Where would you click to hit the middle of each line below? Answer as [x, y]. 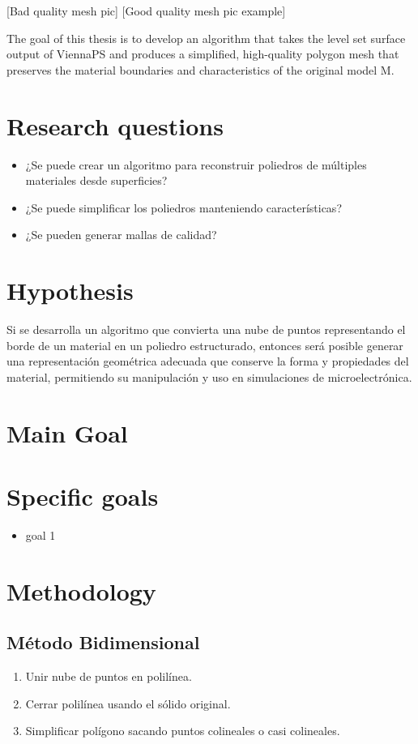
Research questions [115, 125]
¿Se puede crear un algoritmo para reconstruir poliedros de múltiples [196, 164]
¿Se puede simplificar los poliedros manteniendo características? [183, 207]
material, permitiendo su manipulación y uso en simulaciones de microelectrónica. [209, 376]
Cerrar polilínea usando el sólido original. [128, 703]
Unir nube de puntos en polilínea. [109, 676]
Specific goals [83, 496]
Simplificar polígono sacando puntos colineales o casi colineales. [183, 731]
